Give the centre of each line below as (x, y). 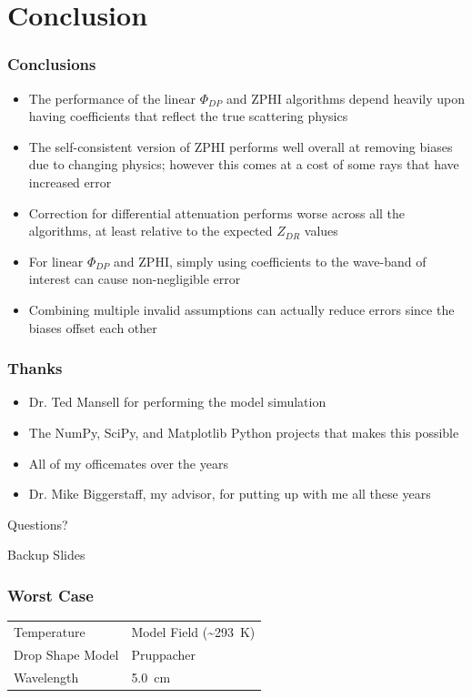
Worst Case (50, 595)
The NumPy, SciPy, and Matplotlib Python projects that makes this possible (244, 432)
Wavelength (46, 677)
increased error (70, 182)
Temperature (50, 631)
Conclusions (52, 64)
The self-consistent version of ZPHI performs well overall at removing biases (241, 146)
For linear (56, 261)
